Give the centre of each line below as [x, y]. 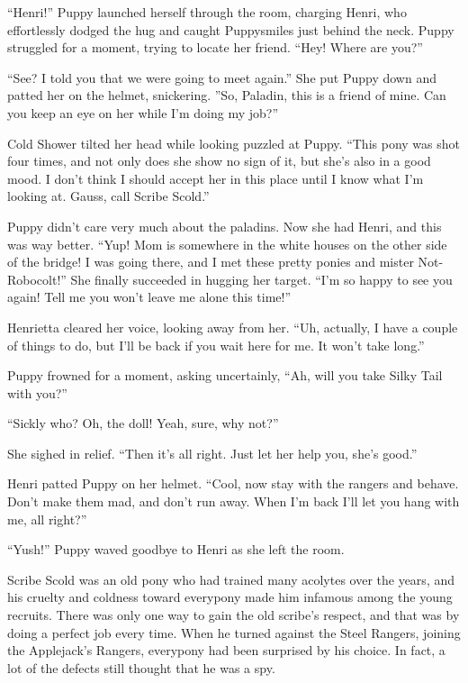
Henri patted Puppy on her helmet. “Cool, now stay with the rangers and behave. [233, 483]
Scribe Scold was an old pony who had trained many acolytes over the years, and [231, 579]
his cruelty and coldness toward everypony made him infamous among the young [230, 597]
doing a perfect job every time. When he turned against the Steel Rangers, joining [234, 632]
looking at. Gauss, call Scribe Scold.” [108, 196]
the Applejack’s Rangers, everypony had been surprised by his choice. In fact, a [226, 650]
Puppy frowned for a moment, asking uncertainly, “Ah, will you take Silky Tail [225, 375]
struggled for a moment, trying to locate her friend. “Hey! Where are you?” [215, 47]
